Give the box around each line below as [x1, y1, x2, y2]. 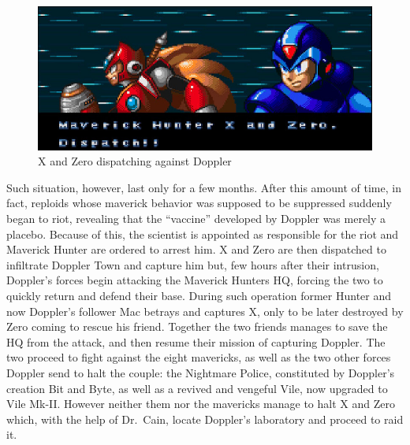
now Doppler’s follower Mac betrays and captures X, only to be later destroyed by [6, 302, 404, 319]
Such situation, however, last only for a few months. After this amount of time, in [6, 179, 401, 195]
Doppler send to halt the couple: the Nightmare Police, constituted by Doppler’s [6, 364, 395, 380]
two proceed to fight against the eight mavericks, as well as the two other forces [6, 349, 391, 365]
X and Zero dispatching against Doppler [38, 153, 232, 169]
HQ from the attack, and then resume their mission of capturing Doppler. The [6, 333, 386, 350]
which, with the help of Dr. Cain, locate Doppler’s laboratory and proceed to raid [6, 410, 404, 427]
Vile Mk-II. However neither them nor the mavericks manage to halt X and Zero [6, 395, 395, 412]
